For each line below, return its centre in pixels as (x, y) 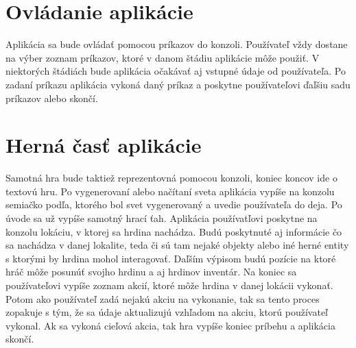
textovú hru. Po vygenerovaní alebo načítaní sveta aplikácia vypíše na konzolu (170, 191)
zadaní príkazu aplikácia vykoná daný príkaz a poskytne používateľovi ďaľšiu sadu (178, 84)
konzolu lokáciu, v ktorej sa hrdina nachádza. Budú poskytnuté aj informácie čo (174, 231)
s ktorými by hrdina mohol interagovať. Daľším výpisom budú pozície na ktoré (171, 258)
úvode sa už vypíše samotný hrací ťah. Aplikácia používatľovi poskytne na (162, 218)
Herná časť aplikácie (104, 145)
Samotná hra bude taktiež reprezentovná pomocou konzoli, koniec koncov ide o (171, 178)
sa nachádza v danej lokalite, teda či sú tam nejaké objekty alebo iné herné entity (177, 245)
